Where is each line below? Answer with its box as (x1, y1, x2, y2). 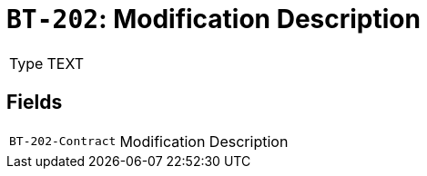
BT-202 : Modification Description (6, 4, 421, 34)
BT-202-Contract (9, 134, 117, 149)
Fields (6, 91, 63, 114)
